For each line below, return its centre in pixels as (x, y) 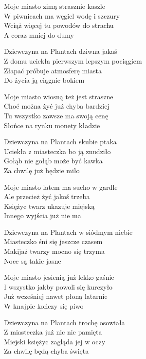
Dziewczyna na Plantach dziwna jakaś (61, 51)
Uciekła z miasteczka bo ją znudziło (57, 151)
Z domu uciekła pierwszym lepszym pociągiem (73, 60)
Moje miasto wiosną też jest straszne (59, 96)
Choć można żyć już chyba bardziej (57, 106)
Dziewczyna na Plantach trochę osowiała (64, 322)
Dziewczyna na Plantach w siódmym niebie (68, 232)
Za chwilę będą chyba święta (46, 351)
